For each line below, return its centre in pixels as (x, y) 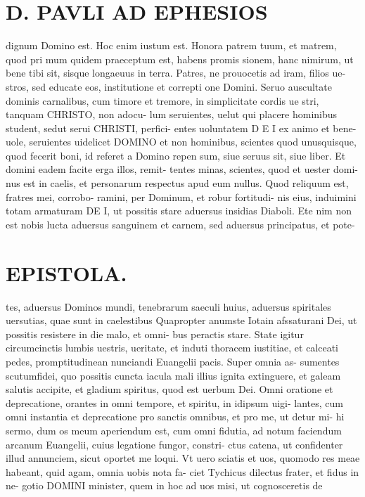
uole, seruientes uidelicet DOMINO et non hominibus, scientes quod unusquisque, (181, 142)
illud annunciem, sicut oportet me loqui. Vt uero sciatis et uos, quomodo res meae (183, 458)
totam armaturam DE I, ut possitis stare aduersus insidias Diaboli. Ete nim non (179, 211)
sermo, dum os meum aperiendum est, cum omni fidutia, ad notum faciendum (174, 430)
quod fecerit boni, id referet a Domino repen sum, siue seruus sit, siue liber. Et (176, 155)
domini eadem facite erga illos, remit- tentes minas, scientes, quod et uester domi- (182, 169)
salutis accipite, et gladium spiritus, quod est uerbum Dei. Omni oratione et (169, 389)
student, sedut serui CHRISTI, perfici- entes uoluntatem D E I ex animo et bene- (181, 128)
